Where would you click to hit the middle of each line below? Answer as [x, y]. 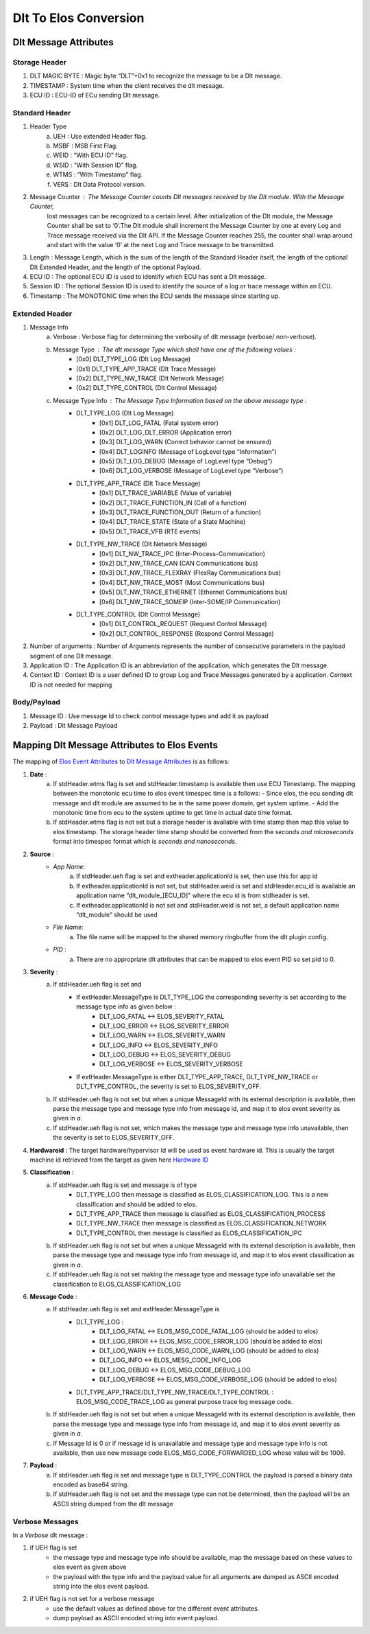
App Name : [69, 867]
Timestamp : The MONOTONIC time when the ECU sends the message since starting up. [155, 296]
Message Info [49, 327]
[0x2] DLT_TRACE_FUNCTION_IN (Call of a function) [173, 503]
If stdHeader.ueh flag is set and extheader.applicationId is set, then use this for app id [197, 876]
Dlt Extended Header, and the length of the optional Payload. [115, 267]
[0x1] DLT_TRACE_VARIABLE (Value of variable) [166, 493]
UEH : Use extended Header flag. [100, 136]
